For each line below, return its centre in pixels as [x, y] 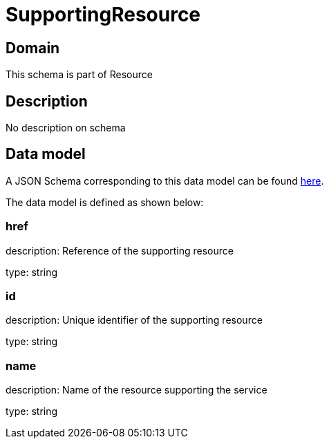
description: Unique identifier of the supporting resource [134, 320]
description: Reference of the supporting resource [120, 250]
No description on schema [66, 128]
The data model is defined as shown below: [105, 202]
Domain [33, 48]
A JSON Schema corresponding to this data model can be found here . [165, 181]
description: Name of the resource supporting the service [137, 390]
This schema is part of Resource [79, 75]
